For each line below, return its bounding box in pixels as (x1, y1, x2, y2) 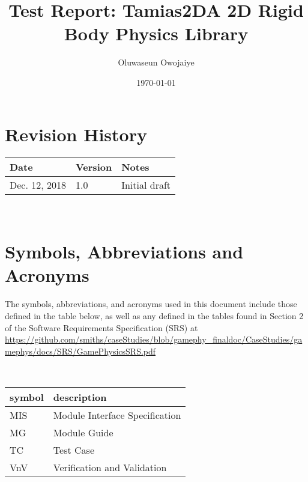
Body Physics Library (64, 21, 249, 46)
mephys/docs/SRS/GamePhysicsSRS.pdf (5, 344, 156, 357)
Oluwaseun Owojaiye (118, 56, 195, 69)
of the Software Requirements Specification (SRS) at (5, 321, 198, 334)
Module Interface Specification (53, 407, 181, 422)
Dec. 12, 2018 (10, 178, 66, 192)
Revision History (5, 121, 147, 146)
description (53, 389, 107, 404)
